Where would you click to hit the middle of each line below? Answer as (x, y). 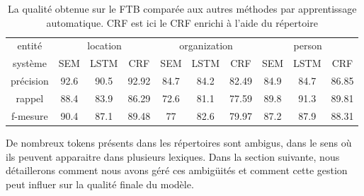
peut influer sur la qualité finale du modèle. (100, 184)
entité (30, 45)
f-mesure (29, 115)
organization (206, 45)
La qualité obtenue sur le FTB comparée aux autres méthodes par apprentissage (182, 8)
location (104, 45)
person (308, 45)
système (29, 63)
